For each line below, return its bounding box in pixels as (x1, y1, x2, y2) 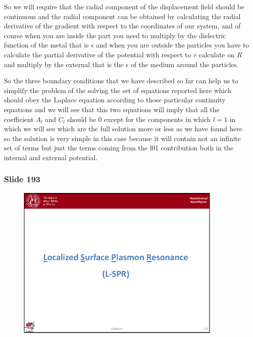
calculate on (198, 49, 235, 59)
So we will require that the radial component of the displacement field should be (4, 1, 245, 11)
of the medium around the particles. (130, 59, 239, 69)
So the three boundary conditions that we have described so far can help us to (4, 75, 238, 86)
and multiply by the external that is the (4, 59, 124, 69)
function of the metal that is (4, 40, 89, 50)
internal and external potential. (4, 152, 98, 162)
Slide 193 (4, 173, 41, 185)
